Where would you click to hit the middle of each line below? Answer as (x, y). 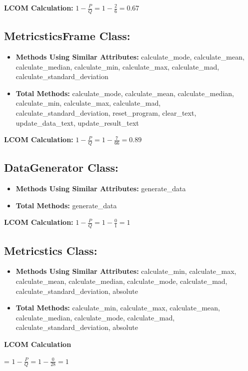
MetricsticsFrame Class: (67, 36)
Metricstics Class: (51, 250)
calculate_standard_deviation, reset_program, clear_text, (106, 113)
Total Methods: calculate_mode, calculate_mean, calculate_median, (125, 93)
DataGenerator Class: (61, 167)
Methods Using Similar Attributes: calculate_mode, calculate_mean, (130, 57)
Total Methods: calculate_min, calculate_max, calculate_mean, (118, 308)
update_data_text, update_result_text (77, 122)
